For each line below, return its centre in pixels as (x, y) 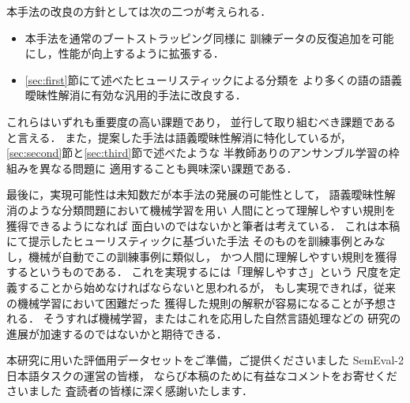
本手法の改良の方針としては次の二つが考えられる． (139, 11)
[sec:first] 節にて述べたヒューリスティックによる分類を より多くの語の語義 (213, 79)
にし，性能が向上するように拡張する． (124, 53)
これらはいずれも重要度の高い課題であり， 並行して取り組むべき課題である (201, 121)
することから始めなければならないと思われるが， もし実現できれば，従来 (207, 287)
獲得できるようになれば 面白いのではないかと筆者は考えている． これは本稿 (203, 225)
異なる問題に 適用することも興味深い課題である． (168, 168)
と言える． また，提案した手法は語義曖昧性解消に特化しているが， (179, 137)
